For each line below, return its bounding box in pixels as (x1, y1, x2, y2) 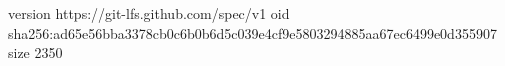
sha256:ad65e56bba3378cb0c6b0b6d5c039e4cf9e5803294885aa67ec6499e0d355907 (8, 22, 497, 43)
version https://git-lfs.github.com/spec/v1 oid (8, 3, 290, 23)
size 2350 (8, 42, 63, 63)
